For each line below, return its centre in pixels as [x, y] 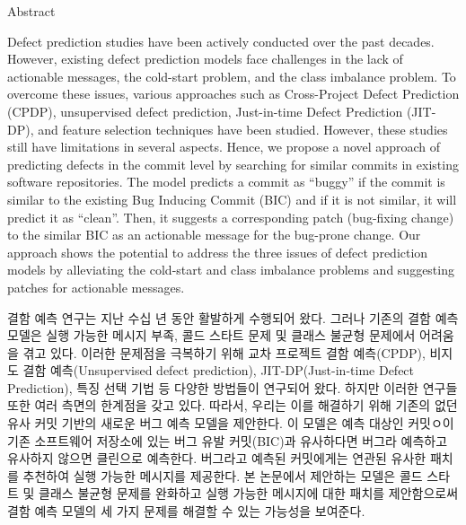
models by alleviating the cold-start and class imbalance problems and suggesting [231, 270]
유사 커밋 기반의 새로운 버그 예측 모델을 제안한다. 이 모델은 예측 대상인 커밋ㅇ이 [231, 423]
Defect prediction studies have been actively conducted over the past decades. [221, 41]
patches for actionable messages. [96, 287]
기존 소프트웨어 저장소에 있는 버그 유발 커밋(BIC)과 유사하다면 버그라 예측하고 [228, 440]
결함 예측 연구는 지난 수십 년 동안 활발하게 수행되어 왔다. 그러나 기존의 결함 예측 [233, 317]
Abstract [31, 11]
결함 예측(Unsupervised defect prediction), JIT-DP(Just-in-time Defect [219, 370]
